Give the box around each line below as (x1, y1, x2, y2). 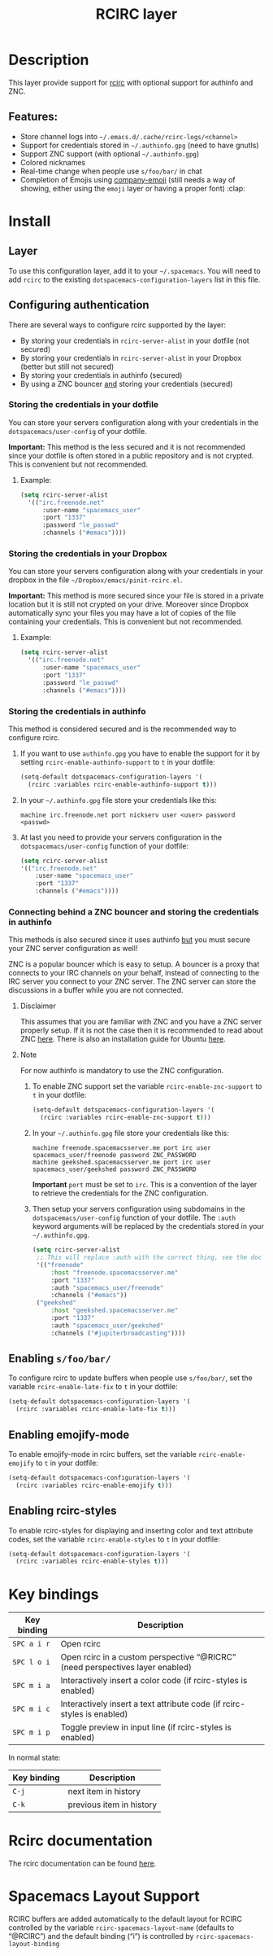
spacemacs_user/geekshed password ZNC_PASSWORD (32, 1165, 197, 1173)
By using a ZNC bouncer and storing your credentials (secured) (19, 379, 233, 388)
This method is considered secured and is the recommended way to (8, 724, 237, 734)
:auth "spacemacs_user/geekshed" (50, 1321, 164, 1330)
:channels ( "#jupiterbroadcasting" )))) (50, 1329, 186, 1337)
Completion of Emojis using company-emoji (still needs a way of (19, 174, 236, 184)
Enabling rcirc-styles (8, 1504, 117, 1518)
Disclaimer (19, 1001, 57, 1011)
